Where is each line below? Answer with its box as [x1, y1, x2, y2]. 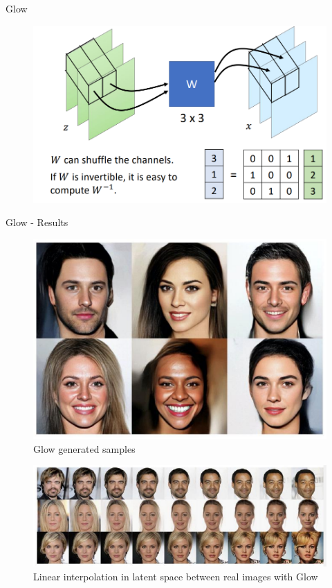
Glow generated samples [33, 441, 136, 456]
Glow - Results [6, 215, 68, 230]
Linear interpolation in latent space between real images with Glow [33, 569, 318, 583]
